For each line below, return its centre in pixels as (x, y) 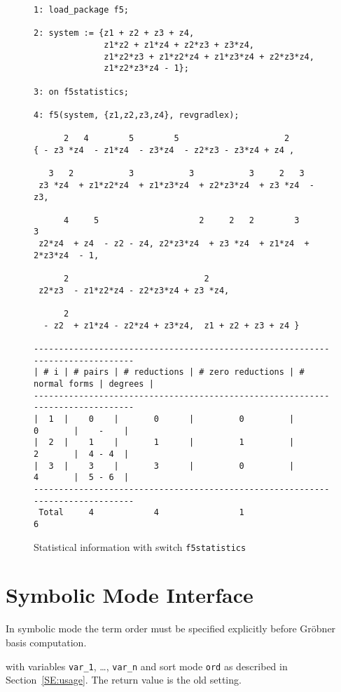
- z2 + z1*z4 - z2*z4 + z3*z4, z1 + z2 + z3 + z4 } (172, 325)
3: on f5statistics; (82, 92)
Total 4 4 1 (141, 513)
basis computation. (46, 642)
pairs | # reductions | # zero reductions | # (194, 372)
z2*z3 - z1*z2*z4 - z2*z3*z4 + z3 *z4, (134, 290)
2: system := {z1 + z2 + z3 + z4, (114, 33)
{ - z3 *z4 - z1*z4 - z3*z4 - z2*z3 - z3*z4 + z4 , (164, 150)
